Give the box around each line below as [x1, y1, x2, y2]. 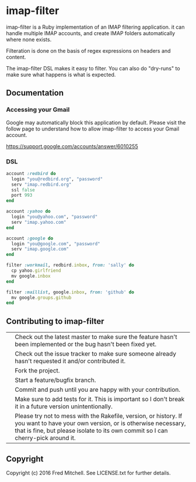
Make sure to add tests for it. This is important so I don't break [15, 395, 185, 404]
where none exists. [6, 36, 52, 43]
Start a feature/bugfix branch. [15, 376, 96, 384]
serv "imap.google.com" [11, 246, 69, 252]
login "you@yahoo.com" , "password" [11, 214, 98, 220]
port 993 [11, 192, 33, 199]
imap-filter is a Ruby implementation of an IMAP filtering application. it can [6, 23, 185, 30]
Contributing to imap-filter [6, 316, 104, 326]
